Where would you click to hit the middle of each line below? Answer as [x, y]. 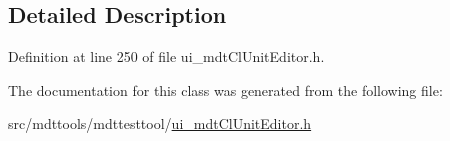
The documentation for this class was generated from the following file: [225, 89]
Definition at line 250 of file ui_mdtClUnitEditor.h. [166, 56]
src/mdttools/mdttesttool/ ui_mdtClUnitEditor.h [160, 123]
